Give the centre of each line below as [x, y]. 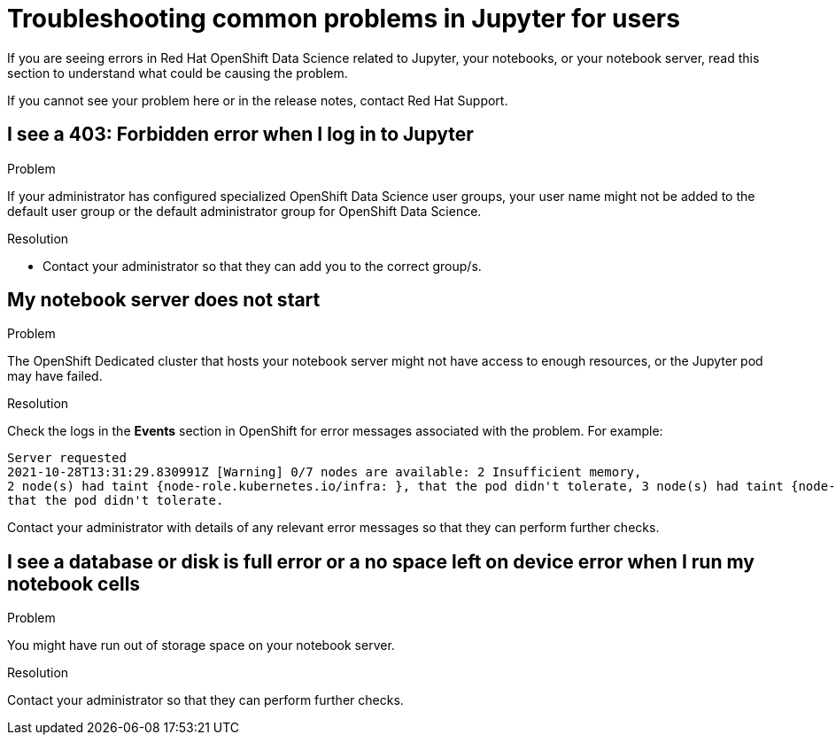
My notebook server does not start [164, 300]
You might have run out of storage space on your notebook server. [201, 645]
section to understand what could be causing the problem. [178, 73]
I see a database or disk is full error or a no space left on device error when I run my [381, 561]
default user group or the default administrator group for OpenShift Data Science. [244, 211]
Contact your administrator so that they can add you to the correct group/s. [262, 266]
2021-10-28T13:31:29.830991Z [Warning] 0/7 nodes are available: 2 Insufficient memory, [325, 472]
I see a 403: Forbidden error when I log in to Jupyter [240, 135]
